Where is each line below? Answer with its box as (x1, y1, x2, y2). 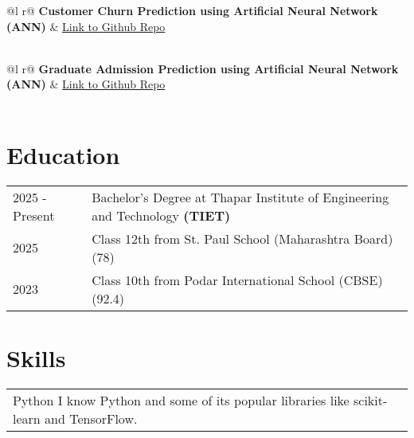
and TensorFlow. (45, 409, 138, 428)
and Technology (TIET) (92, 205, 231, 225)
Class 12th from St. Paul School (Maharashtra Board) (92, 229, 393, 248)
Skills (6, 341, 66, 373)
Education (6, 138, 120, 170)
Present (13, 205, 55, 225)
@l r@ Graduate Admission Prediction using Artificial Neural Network (6, 60, 399, 76)
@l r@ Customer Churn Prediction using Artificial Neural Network (6, 2, 378, 18)
